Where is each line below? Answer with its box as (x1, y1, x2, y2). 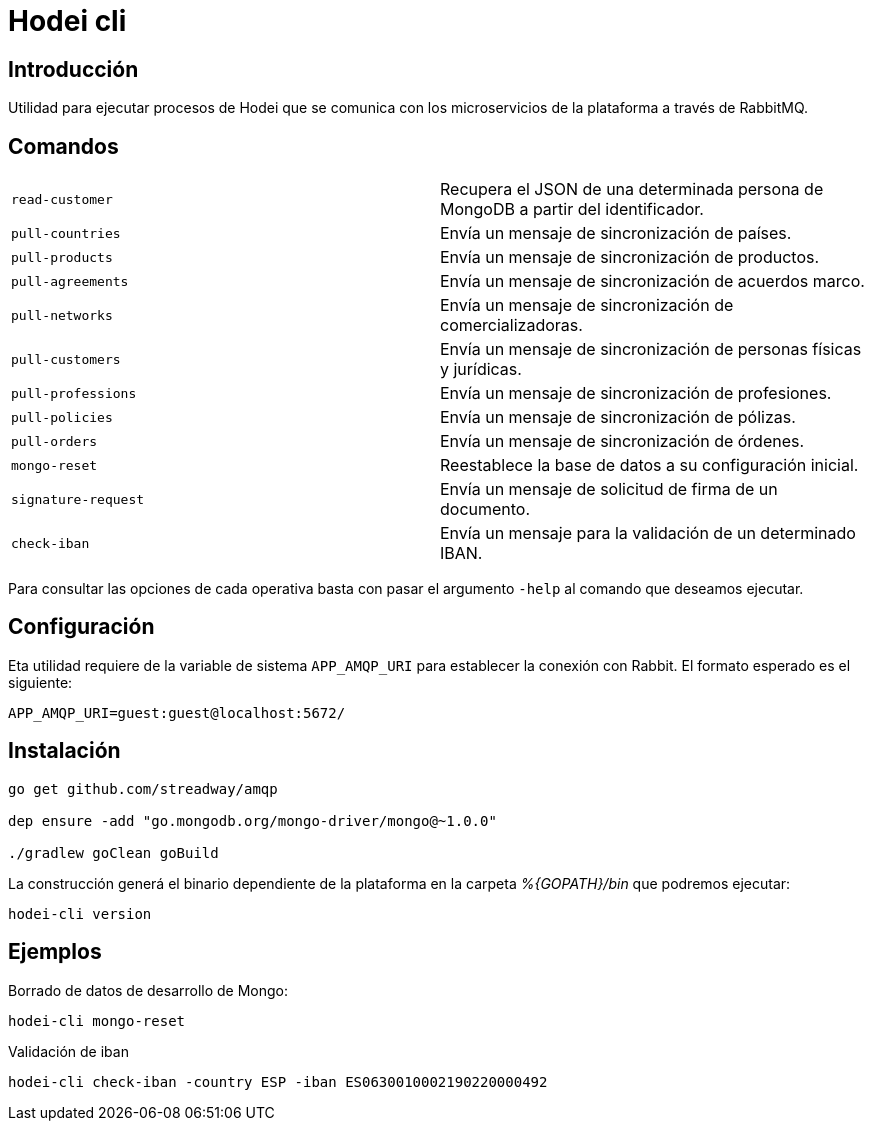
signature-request (11, 491, 145, 507)
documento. (440, 499, 531, 520)
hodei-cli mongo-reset (8, 1012, 186, 1029)
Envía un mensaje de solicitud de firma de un (440, 479, 778, 500)
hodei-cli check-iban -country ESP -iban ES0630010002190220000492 (8, 1073, 548, 1090)
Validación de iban (8, 1042, 129, 1060)
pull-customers (11, 351, 121, 367)
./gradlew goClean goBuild (8, 844, 219, 861)
